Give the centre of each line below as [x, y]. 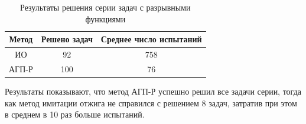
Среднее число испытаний [151, 39]
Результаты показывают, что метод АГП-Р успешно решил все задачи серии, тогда [153, 91]
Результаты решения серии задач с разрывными [105, 7]
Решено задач [67, 39]
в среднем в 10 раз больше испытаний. [75, 114]
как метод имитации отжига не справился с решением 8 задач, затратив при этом [151, 103]
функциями [105, 19]
